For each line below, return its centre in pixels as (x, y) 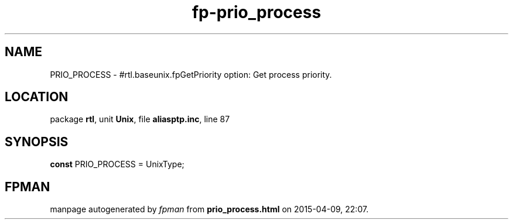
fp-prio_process (256, 12)
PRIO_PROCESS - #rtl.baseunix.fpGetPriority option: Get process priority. (191, 74)
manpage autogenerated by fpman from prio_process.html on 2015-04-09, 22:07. (209, 209)
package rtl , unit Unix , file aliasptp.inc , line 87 (140, 119)
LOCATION (37, 97)
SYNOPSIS (37, 142)
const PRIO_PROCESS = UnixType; (117, 164)
